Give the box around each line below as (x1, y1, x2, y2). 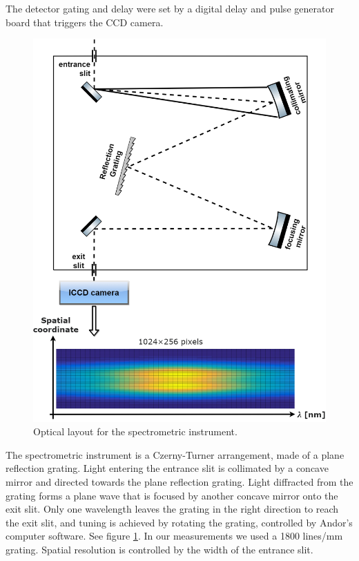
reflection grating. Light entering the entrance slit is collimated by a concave (6, 461, 329, 475)
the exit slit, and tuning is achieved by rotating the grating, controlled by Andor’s (6, 515, 353, 529)
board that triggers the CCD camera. (6, 15, 164, 29)
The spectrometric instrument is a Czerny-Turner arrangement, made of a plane (6, 447, 345, 462)
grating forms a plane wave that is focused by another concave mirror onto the (6, 488, 338, 502)
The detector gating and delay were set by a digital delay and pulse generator (6, 1, 334, 15)
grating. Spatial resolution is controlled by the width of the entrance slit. (6, 542, 313, 557)
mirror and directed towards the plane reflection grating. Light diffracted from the (6, 475, 353, 489)
